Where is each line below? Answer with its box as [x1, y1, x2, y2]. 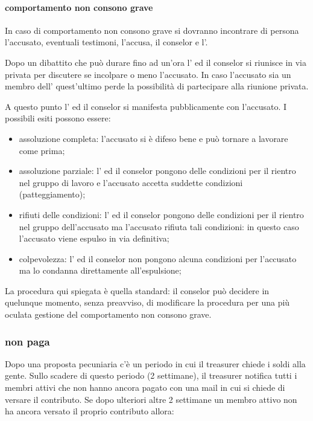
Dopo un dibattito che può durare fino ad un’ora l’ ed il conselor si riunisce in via [5, 56, 307, 68]
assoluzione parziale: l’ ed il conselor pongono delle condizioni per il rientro [19, 164, 296, 177]
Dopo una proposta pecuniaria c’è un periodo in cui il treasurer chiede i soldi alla [5, 357, 306, 370]
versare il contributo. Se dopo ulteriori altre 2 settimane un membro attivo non [5, 393, 297, 405]
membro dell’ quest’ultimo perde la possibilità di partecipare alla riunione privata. [5, 80, 309, 92]
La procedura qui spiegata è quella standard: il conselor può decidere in [5, 284, 270, 297]
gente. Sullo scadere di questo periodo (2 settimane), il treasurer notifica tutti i [5, 369, 297, 382]
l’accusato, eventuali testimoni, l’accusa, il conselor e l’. [5, 36, 208, 48]
